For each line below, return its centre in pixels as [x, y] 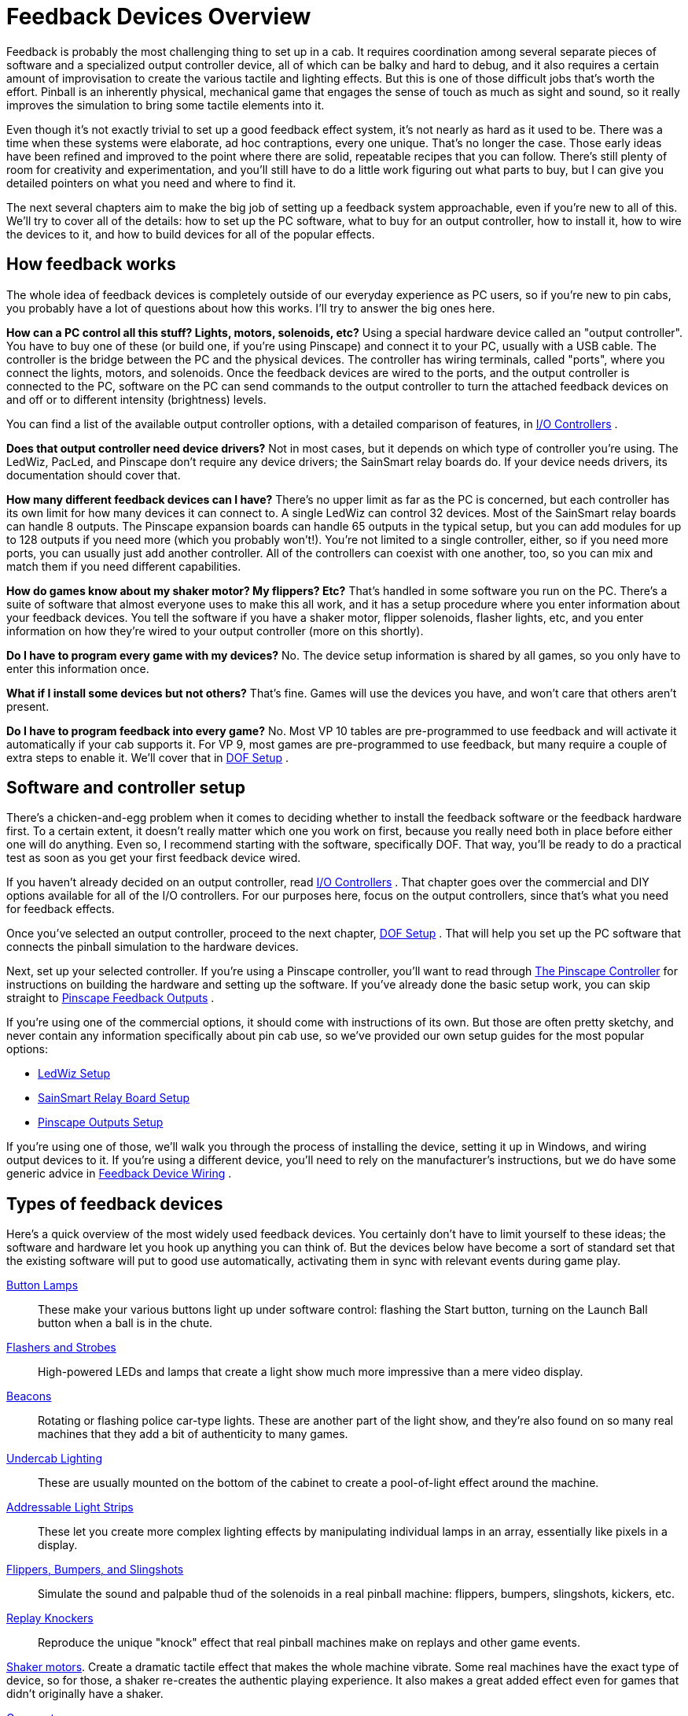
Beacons [29, 1396]
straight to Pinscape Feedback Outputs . [110, 998]
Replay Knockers [50, 1618]
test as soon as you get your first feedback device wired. [154, 858]
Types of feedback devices [115, 1204]
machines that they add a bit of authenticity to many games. [193, 1434]
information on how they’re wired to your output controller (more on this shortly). [215, 631]
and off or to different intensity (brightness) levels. [136, 399]
